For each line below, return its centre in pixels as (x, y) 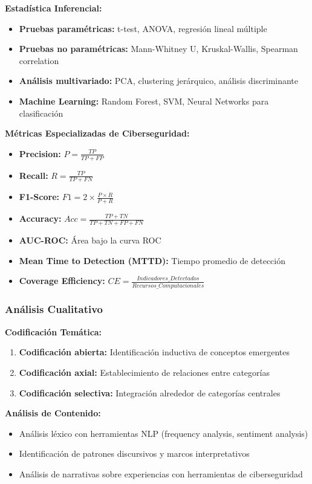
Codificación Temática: (54, 331)
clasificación (41, 113)
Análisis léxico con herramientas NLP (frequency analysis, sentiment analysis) (164, 433)
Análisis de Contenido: (53, 413)
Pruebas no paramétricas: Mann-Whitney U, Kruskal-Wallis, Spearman (158, 49)
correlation (39, 60)
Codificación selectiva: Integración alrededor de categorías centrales (150, 392)
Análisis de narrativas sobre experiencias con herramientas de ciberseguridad (161, 473)
